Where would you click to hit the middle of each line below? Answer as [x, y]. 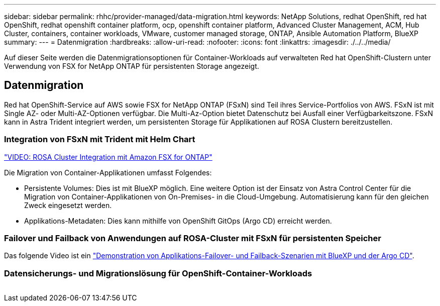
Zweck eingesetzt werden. [68, 205]
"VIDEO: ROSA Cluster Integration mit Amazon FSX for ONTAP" [108, 157]
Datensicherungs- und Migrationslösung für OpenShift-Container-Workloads [158, 273]
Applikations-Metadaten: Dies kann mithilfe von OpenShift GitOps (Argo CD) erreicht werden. [178, 221]
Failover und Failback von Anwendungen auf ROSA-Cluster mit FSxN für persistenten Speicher [193, 238]
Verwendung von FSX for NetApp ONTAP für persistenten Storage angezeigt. [132, 66]
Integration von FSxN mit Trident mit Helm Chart [100, 139]
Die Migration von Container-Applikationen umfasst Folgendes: [108, 172]
